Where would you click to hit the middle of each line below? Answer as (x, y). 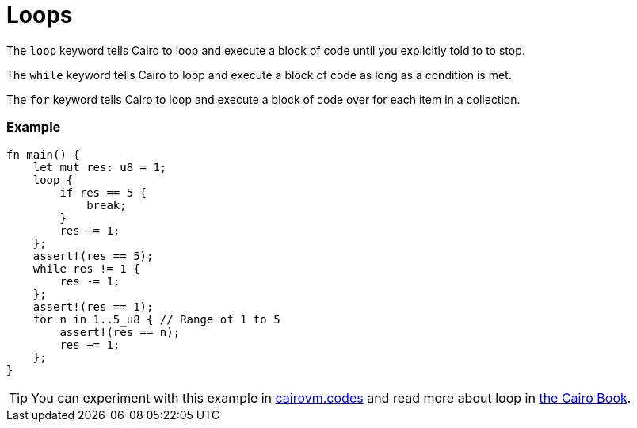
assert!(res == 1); (93, 306)
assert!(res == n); (120, 332)
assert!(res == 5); (93, 256)
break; (107, 205)
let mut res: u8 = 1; (100, 167)
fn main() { (43, 154)
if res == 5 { (103, 192)
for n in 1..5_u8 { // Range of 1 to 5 (156, 319)
